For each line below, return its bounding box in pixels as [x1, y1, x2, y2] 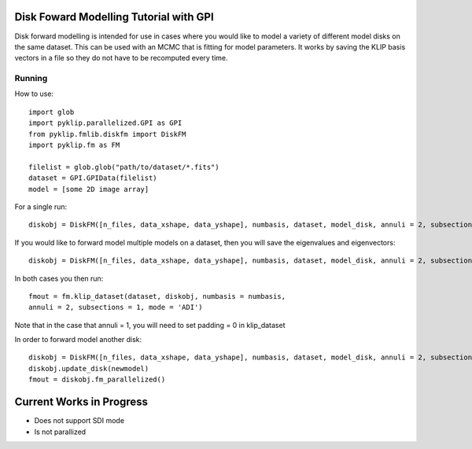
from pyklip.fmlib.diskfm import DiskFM [28, 130, 186, 138]
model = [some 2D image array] [28, 185, 149, 193]
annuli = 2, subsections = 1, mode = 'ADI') [28, 303, 204, 312]
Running [14, 73, 48, 84]
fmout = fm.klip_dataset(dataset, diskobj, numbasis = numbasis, [28, 292, 286, 300]
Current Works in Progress [14, 396, 149, 409]
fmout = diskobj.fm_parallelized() [28, 375, 166, 385]
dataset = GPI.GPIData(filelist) [28, 174, 157, 182]
